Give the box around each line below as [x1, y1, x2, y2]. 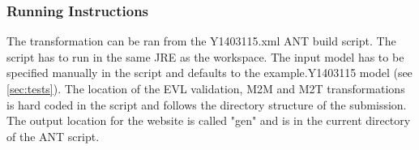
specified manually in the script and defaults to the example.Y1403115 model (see [6, 64, 413, 81]
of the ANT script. [6, 127, 100, 144]
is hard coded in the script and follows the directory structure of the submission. [6, 96, 407, 113]
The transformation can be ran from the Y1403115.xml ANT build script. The [6, 32, 396, 49]
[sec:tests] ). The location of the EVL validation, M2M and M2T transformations [6, 80, 405, 96]
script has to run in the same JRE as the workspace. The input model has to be [6, 48, 404, 65]
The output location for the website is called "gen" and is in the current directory [6, 112, 411, 129]
